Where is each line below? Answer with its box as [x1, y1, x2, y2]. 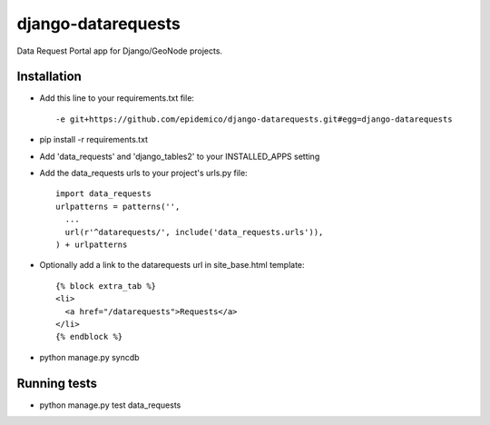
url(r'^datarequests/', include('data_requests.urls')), [64, 227, 324, 237]
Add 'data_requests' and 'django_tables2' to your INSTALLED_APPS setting [39, 151, 320, 162]
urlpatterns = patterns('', [55, 201, 181, 212]
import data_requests [55, 189, 152, 199]
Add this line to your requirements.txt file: [39, 93, 195, 104]
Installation [16, 69, 82, 84]
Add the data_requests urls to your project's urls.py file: [39, 168, 249, 179]
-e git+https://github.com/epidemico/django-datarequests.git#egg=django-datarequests [55, 114, 453, 124]
